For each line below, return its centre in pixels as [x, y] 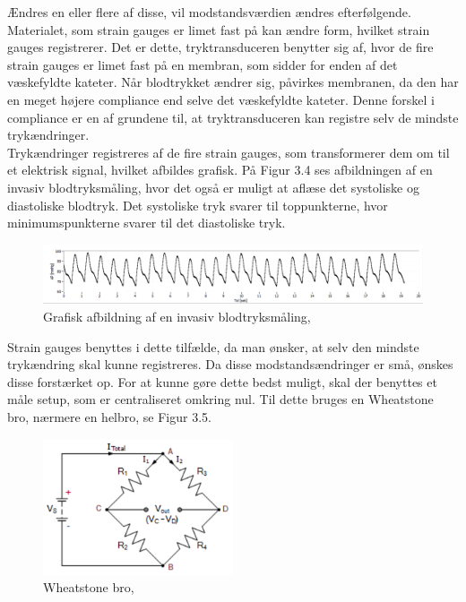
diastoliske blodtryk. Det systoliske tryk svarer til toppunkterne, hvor [198, 205]
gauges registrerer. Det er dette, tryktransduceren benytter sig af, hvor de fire [220, 47]
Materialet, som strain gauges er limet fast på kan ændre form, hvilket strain [219, 29]
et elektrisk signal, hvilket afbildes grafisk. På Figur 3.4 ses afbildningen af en [220, 170]
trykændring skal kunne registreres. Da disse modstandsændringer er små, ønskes [230, 364]
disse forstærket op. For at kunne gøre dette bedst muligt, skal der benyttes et [222, 381]
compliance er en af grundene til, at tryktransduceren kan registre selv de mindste [233, 117]
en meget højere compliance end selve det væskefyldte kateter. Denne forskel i [221, 99]
